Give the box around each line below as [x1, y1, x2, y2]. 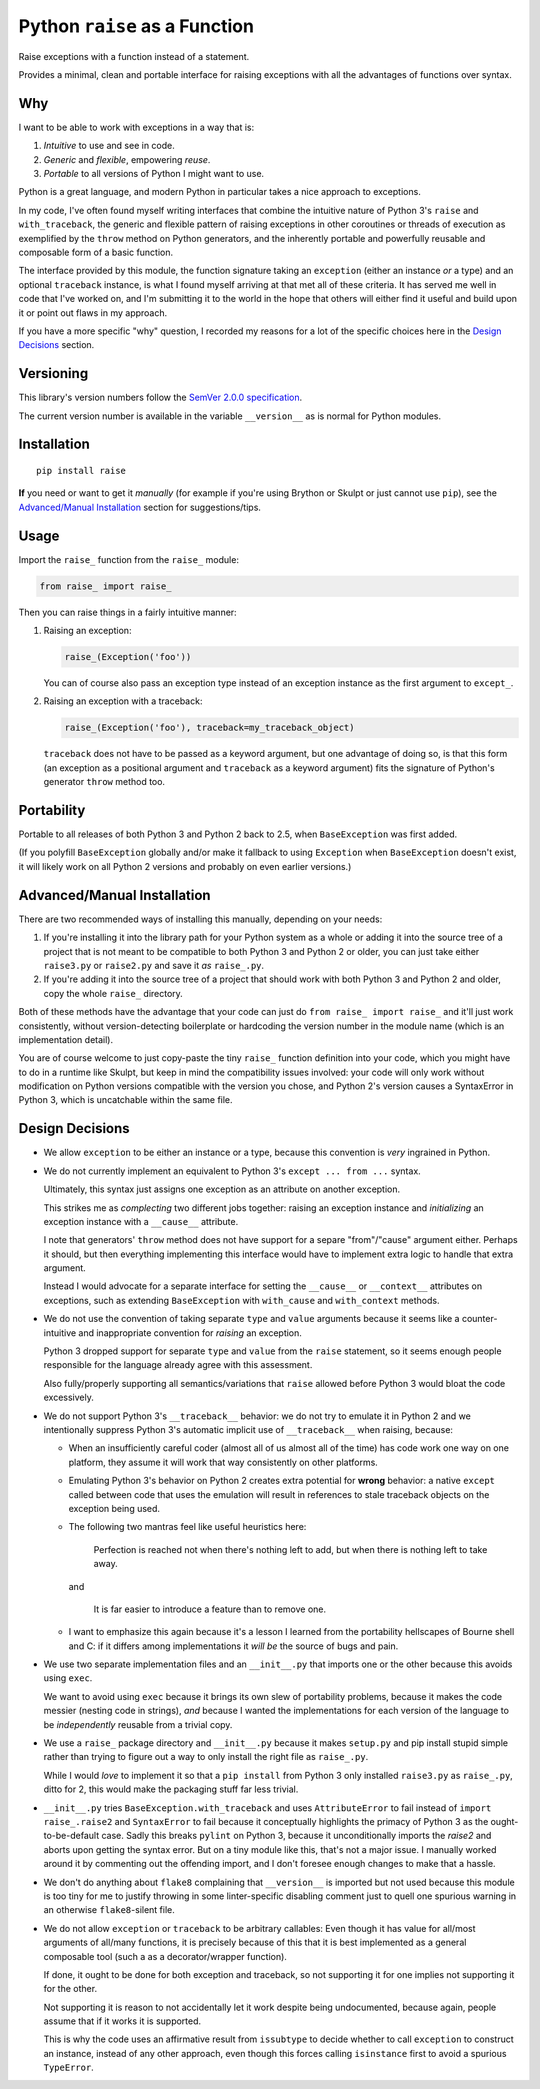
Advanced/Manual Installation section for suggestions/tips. [18, 501, 262, 513]
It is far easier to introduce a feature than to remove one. [93, 1603, 327, 1615]
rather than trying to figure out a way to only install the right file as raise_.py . [43, 1751, 369, 1763]
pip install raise [36, 465, 127, 477]
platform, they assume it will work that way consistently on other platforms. [68, 1456, 379, 1468]
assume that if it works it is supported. [43, 2015, 202, 2027]
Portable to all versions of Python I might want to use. [43, 168, 265, 180]
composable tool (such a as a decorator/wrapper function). [43, 1950, 287, 1962]
